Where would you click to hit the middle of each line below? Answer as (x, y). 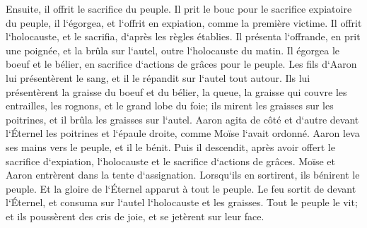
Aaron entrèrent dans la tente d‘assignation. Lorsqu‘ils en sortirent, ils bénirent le (183, 175)
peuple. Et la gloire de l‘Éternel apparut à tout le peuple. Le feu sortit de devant (181, 188)
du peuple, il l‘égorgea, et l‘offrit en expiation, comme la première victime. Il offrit (184, 22)
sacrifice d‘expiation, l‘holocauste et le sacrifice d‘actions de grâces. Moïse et (171, 161)
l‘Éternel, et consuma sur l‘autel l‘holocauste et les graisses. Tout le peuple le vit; (182, 202)
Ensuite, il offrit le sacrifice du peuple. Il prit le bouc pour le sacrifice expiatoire (179, 8)
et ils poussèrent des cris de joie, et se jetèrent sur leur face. (135, 216)
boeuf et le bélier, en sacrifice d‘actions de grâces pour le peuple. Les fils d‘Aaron (181, 64)
